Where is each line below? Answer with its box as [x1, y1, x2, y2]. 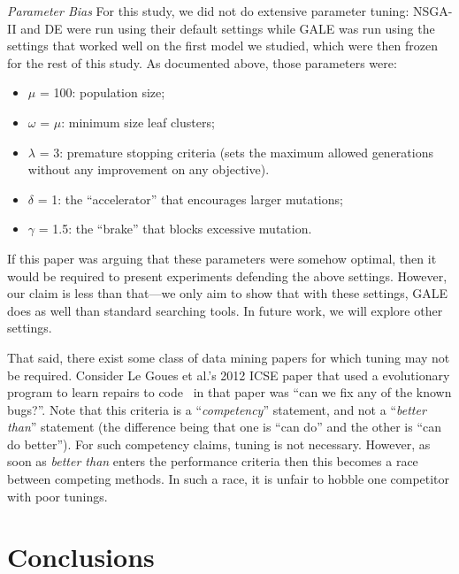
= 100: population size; [39, 83, 165, 102]
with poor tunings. [7, 486, 108, 505]
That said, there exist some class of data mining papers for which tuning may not [7, 348, 450, 366]
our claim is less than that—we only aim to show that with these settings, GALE [7, 284, 448, 302]
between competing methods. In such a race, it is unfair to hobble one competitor [7, 470, 450, 488]
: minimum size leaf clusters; [61, 112, 215, 131]
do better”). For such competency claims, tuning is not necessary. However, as [7, 434, 431, 453]
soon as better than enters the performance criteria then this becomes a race [7, 452, 418, 471]
